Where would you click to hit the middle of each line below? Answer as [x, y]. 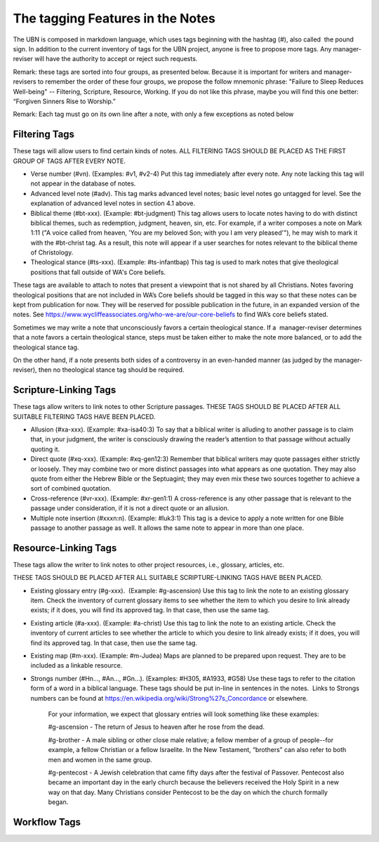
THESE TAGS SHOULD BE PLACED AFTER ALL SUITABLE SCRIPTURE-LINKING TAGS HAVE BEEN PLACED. [168, 578]
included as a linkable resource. [77, 666]
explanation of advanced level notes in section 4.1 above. [113, 203]
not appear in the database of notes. [83, 183]
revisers [25, 82]
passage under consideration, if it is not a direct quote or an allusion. [130, 508]
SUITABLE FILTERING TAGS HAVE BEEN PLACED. [84, 416]
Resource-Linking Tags [65, 548]
